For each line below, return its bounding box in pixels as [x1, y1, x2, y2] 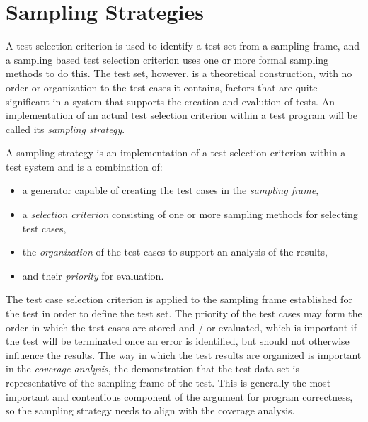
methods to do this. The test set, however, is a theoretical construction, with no [6, 66, 352, 81]
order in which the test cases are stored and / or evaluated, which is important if [6, 319, 357, 334]
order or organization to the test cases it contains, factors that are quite [6, 79, 318, 94]
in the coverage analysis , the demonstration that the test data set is [6, 361, 299, 376]
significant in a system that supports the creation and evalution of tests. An [6, 93, 335, 108]
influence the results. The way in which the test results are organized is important [6, 347, 362, 362]
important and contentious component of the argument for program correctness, [6, 389, 353, 404]
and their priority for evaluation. [22, 268, 164, 283]
